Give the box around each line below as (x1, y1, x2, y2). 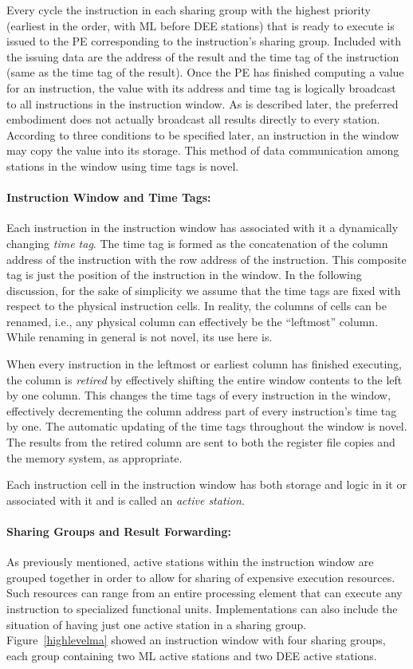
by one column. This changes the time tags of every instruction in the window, (6, 387, 391, 403)
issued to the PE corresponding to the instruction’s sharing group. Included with (6, 33, 401, 49)
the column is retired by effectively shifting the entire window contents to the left (6, 371, 403, 388)
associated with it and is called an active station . (6, 491, 245, 508)
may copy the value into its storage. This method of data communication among (6, 142, 399, 159)
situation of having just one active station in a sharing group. (6, 616, 307, 632)
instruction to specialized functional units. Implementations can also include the (6, 600, 398, 616)
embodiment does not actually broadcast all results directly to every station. (6, 111, 380, 128)
